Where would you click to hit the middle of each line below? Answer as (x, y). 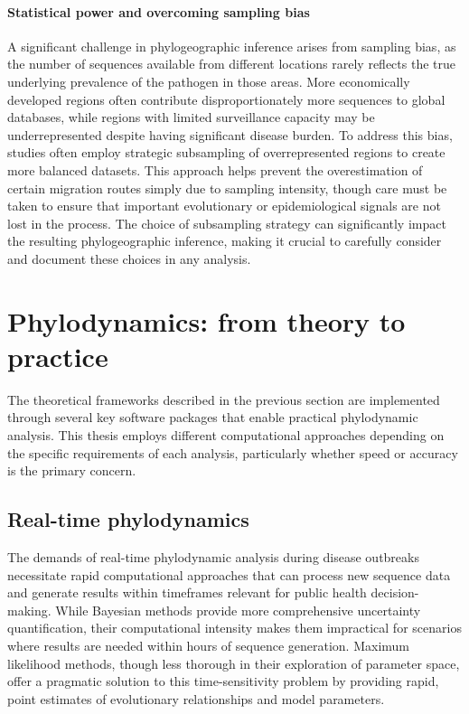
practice (58, 356)
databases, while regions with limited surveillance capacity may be (191, 117)
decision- (395, 592)
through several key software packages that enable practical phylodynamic (213, 417)
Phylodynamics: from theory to (206, 320)
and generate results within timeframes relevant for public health (187, 592)
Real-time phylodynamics (128, 519)
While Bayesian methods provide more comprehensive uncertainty (238, 610)
